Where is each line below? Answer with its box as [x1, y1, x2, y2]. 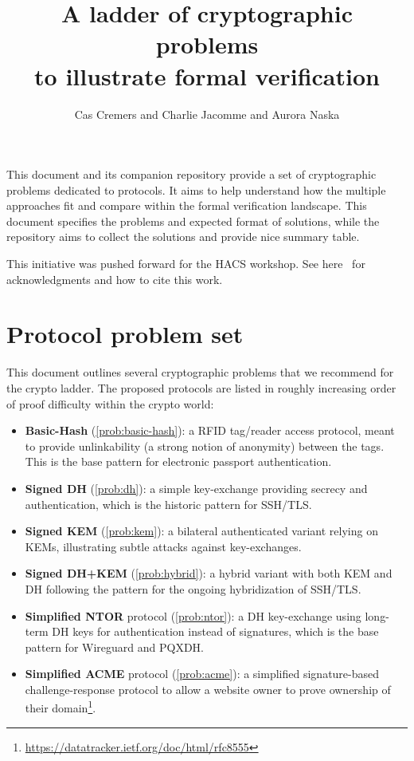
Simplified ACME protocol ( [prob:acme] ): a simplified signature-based [25, 665, 380, 682]
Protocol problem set [6, 317, 244, 350]
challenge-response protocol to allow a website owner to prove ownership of [25, 680, 391, 697]
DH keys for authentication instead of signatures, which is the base [52, 623, 379, 640]
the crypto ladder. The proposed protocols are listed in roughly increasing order [6, 379, 396, 396]
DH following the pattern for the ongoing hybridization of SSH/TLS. [25, 580, 361, 597]
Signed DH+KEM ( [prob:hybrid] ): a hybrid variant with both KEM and [25, 565, 393, 582]
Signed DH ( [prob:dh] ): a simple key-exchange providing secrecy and [25, 479, 368, 496]
